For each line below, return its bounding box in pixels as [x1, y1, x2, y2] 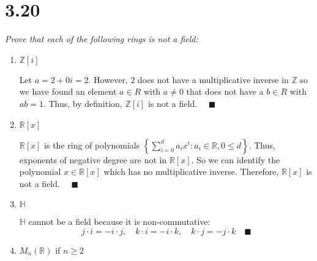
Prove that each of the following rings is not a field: [5, 32, 198, 45]
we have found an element [19, 85, 117, 98]
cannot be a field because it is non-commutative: [28, 215, 211, 228]
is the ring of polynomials [44, 138, 140, 151]
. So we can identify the [191, 153, 280, 166]
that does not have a [186, 85, 264, 98]
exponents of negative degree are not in [19, 153, 167, 166]
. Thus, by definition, [43, 97, 122, 109]
